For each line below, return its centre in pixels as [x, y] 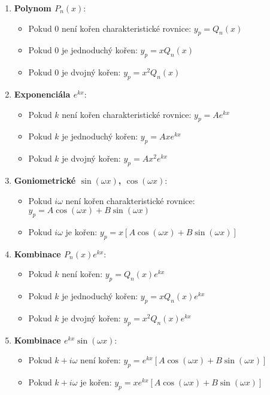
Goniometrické [45, 180]
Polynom [33, 8]
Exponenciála [42, 94]
